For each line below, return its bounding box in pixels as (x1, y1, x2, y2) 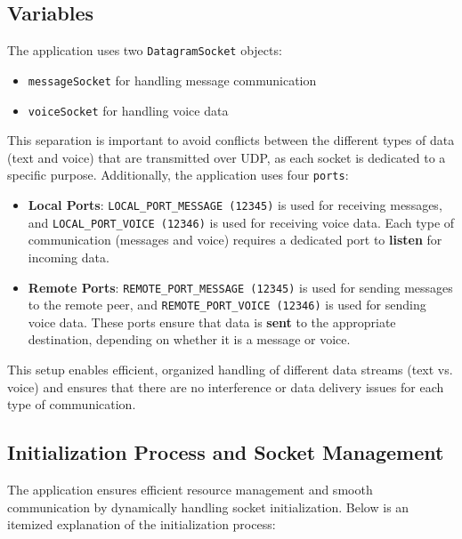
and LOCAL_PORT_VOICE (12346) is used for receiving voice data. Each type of (28, 213, 455, 231)
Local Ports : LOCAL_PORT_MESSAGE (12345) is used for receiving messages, (28, 196, 442, 214)
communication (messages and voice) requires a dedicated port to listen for (28, 230, 442, 249)
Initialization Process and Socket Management (7, 438, 444, 466)
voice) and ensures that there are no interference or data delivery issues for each (7, 377, 444, 396)
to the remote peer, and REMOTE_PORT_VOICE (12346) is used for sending (28, 295, 426, 314)
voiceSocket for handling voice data (28, 101, 229, 119)
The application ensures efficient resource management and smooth (7, 480, 373, 498)
